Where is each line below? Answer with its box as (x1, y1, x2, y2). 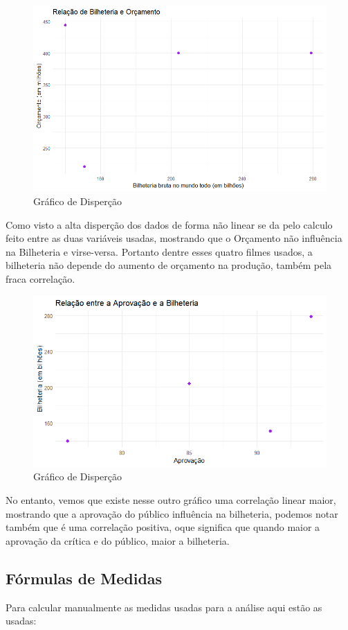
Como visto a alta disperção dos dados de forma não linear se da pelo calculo (6, 217, 333, 231)
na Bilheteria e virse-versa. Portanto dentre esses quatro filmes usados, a (6, 244, 313, 259)
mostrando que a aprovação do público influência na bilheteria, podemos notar (6, 506, 338, 520)
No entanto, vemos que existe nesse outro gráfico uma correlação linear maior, (6, 492, 336, 507)
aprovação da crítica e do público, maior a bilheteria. (6, 533, 230, 548)
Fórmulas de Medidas (6, 567, 163, 588)
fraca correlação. (6, 271, 75, 286)
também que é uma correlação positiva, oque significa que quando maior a (6, 520, 320, 534)
